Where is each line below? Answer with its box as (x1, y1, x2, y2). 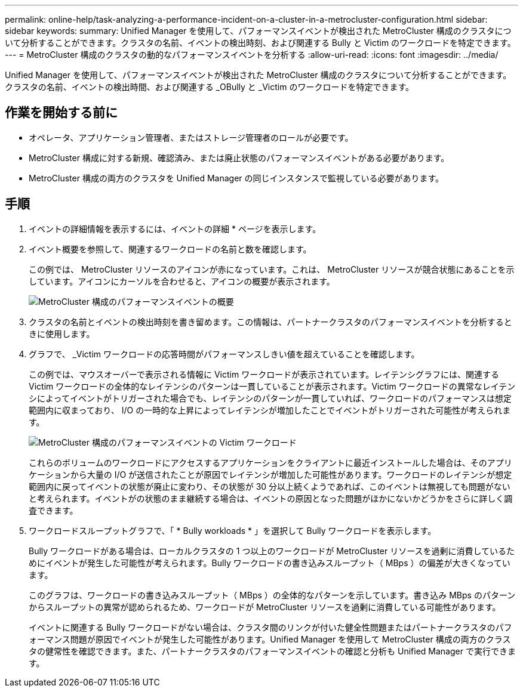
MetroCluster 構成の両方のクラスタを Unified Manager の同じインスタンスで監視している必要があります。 (29, 172, 444, 183)
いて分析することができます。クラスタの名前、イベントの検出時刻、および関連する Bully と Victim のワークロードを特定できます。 (5, 38, 516, 48)
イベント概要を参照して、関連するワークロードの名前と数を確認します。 (29, 243, 312, 254)
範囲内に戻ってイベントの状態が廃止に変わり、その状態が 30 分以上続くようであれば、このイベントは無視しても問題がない (29, 481, 510, 492)
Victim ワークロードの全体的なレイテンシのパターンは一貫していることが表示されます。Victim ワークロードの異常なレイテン (29, 381, 516, 391)
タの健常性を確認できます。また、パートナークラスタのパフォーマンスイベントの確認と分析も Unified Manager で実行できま (29, 645, 516, 656)
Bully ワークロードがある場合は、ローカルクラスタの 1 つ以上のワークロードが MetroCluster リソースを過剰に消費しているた (29, 545, 515, 556)
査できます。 (29, 505, 78, 515)
